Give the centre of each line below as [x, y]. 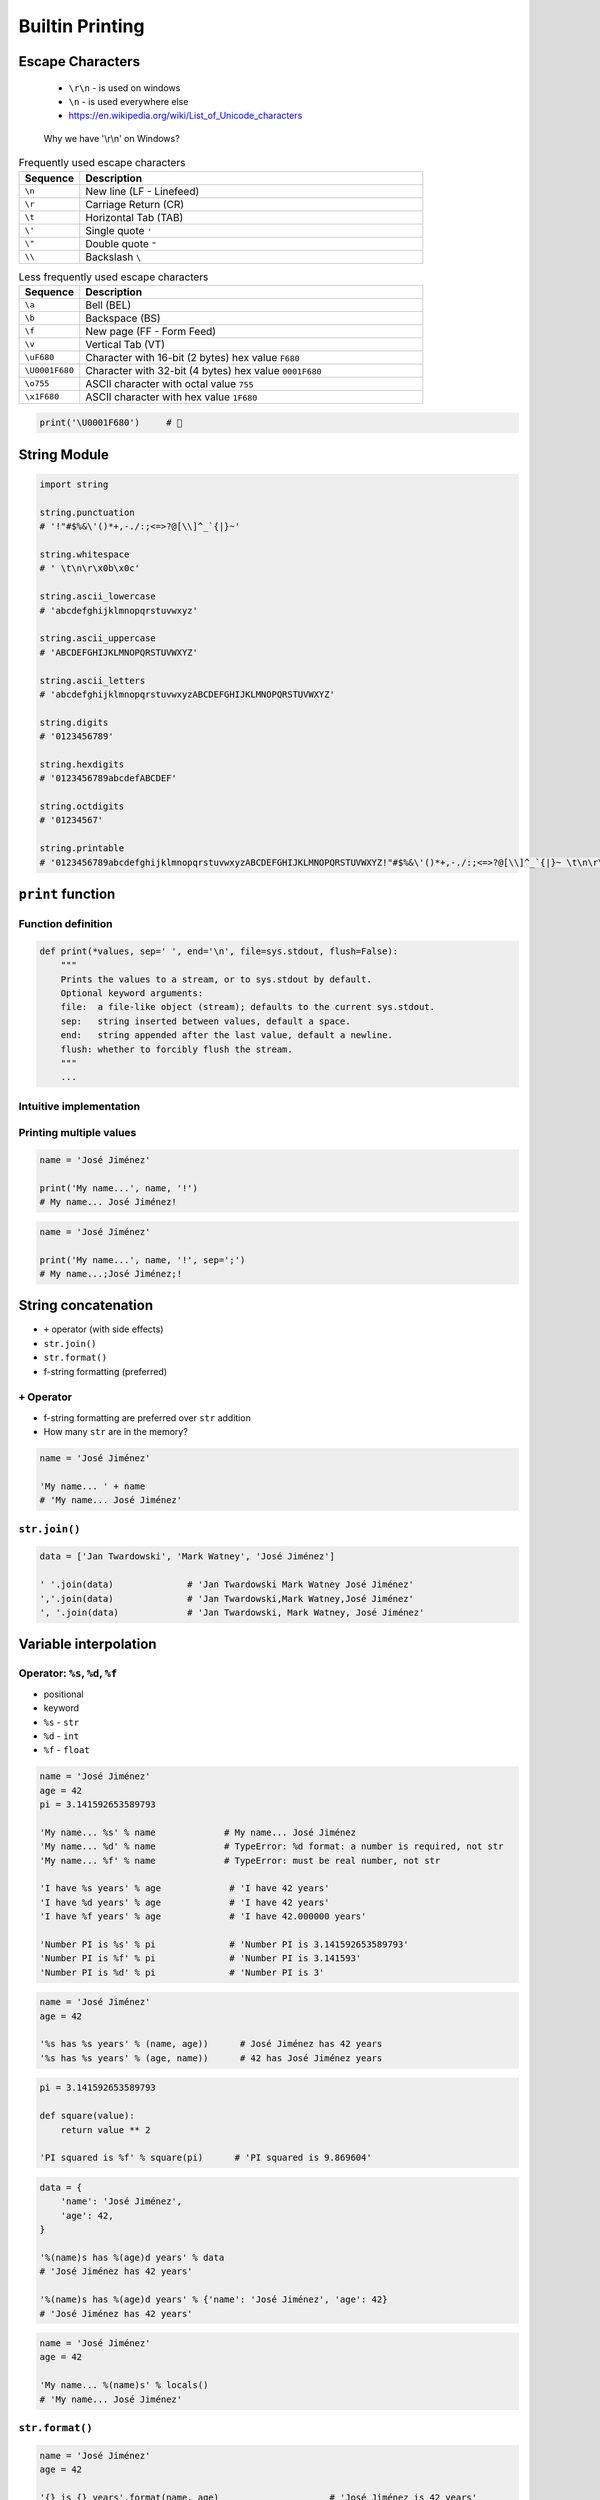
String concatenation [86, 1305]
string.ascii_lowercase [98, 596]
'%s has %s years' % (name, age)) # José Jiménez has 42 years [211, 2044]
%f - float [66, 1750]
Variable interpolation [87, 1644]
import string [74, 484]
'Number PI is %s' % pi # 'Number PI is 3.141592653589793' [224, 1944]
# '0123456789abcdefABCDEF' [108, 778]
